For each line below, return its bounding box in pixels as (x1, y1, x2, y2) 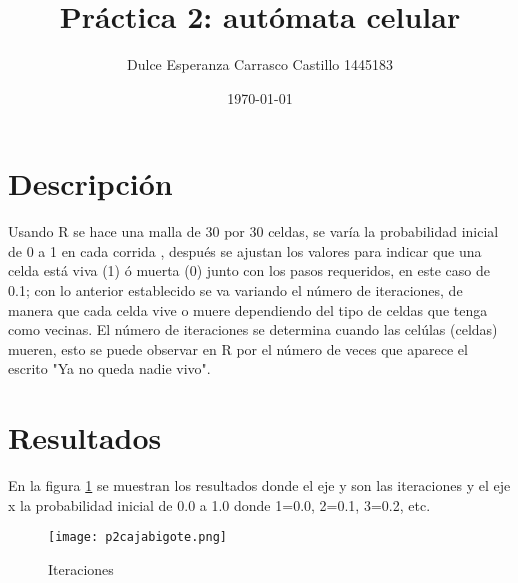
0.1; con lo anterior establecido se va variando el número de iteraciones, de (8, 280, 463, 301)
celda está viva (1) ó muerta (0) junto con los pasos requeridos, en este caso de (8, 260, 491, 281)
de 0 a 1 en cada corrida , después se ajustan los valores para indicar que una (8, 240, 482, 261)
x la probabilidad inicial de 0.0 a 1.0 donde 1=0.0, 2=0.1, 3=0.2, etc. (8, 494, 431, 515)
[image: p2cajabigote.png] (48, 530, 227, 545)
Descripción (8, 163, 173, 204)
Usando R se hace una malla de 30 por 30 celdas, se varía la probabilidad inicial (8, 221, 499, 242)
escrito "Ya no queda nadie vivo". (8, 358, 211, 379)
